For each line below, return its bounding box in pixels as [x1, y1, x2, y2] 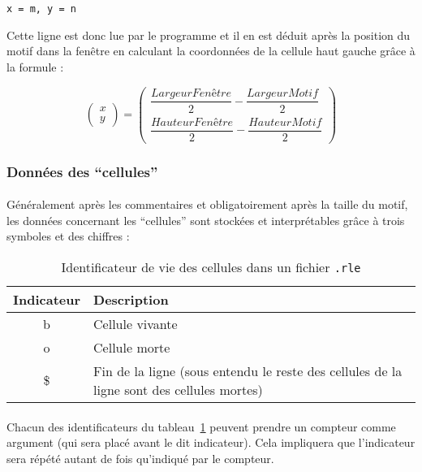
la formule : [6, 58, 64, 75]
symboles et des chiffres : [6, 227, 130, 245]
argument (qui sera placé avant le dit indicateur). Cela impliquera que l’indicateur [6, 434, 416, 451]
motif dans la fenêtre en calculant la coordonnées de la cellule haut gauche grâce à [6, 42, 416, 59]
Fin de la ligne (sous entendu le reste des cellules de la [93, 361, 403, 380]
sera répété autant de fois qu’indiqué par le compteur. [6, 449, 274, 466]
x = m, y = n [6, 3, 76, 15]
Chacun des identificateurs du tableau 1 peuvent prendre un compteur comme [6, 418, 396, 435]
